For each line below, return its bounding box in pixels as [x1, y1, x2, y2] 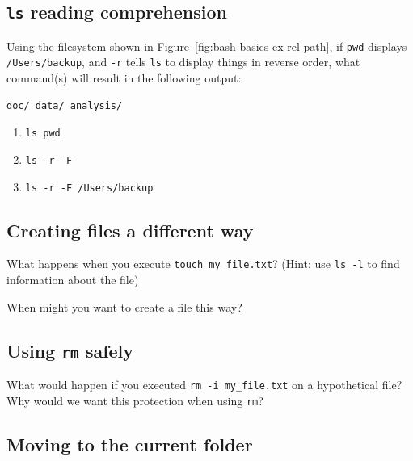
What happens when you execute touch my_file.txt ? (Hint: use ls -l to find [6, 255, 400, 272]
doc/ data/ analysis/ [6, 99, 123, 111]
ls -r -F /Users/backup [25, 182, 154, 194]
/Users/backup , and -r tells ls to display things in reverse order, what [6, 53, 360, 70]
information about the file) [6, 271, 139, 288]
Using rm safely [6, 337, 134, 363]
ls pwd [25, 128, 61, 140]
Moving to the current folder [6, 431, 253, 456]
